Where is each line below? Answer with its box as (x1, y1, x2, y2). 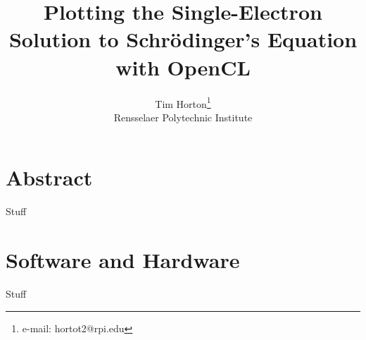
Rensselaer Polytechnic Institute (113, 109, 253, 124)
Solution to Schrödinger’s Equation (8, 25, 358, 54)
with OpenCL (115, 52, 251, 81)
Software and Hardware (6, 245, 240, 274)
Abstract (6, 163, 93, 192)
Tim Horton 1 (155, 94, 211, 111)
